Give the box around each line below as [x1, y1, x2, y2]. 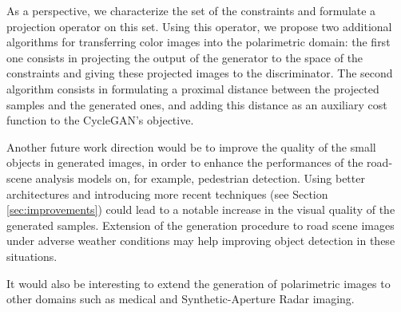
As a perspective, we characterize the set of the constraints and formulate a [6, 2, 376, 18]
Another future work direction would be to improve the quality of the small [6, 138, 376, 155]
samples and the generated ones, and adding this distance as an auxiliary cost [6, 96, 387, 113]
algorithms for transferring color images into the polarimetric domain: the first [6, 34, 391, 50]
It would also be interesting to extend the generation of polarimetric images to [6, 274, 391, 291]
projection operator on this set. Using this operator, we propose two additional [6, 18, 392, 34]
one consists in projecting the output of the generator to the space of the [6, 49, 363, 65]
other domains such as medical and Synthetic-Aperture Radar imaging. [6, 290, 355, 307]
